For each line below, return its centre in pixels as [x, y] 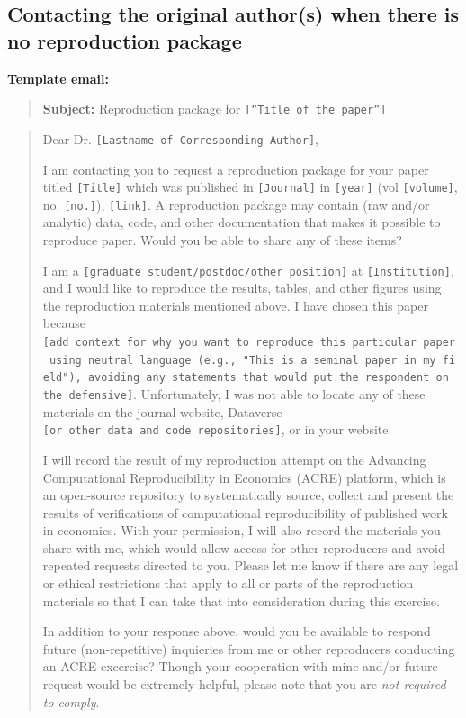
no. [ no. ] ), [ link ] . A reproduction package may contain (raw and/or [236, 204]
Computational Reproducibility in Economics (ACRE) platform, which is [244, 477]
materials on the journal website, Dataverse [162, 411]
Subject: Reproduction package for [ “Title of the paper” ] [215, 109]
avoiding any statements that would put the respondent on [268, 378]
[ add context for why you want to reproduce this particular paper [249, 343]
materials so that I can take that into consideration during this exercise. [241, 600]
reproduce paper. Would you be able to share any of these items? [222, 240]
